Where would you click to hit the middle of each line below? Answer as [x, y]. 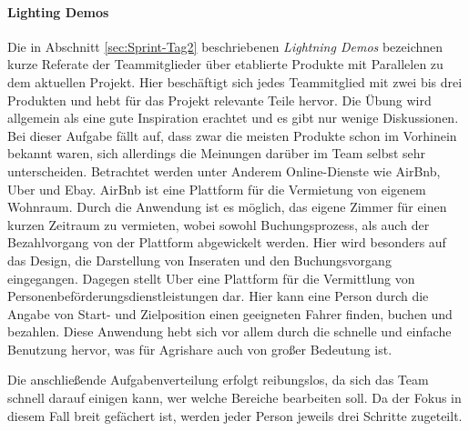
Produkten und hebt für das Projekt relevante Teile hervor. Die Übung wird [219, 100]
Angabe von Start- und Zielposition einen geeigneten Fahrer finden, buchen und [230, 313]
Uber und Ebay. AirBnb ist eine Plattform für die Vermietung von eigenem [217, 189]
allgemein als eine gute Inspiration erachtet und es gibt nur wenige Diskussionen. [233, 118]
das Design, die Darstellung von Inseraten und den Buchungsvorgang [199, 260]
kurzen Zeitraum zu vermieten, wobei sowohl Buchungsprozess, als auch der [219, 224]
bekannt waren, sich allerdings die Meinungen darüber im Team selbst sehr [217, 153]
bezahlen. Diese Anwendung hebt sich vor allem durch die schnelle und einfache [229, 331]
